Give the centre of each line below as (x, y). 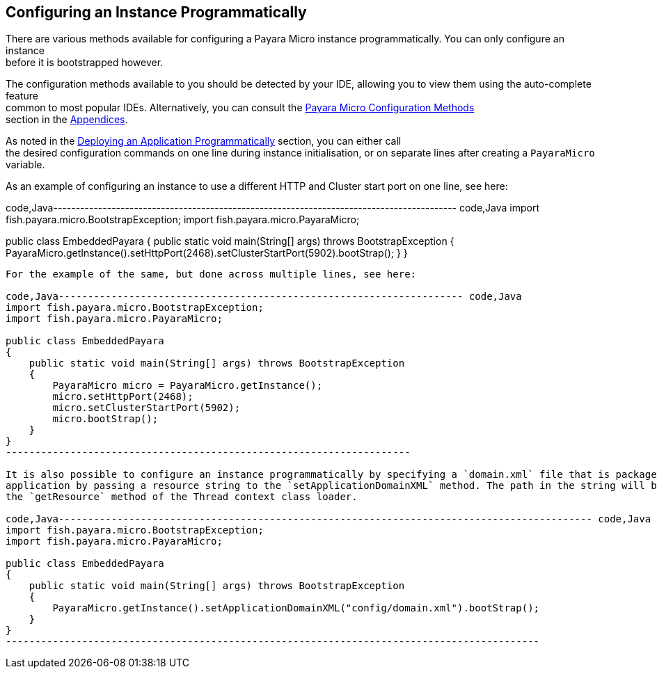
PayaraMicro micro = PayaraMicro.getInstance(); (188, 386)
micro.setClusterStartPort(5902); (147, 408)
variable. (25, 165)
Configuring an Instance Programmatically (156, 12)
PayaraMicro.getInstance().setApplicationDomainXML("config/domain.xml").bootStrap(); (296, 608)
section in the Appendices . (67, 120)
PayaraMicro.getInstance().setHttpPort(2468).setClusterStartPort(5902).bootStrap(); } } (207, 253)
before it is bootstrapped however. (85, 63)
